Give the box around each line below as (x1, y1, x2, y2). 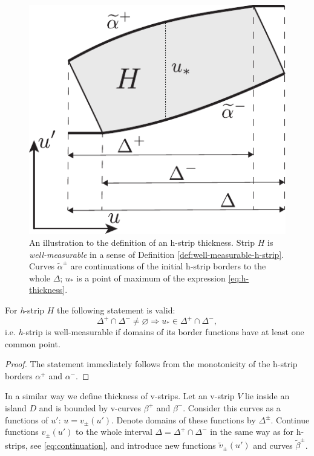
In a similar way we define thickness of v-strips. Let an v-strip (5, 390, 235, 402)
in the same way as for (210, 425, 294, 438)
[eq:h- (228, 271, 249, 284)
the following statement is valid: (57, 303, 175, 316)
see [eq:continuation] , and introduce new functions (30, 438, 216, 451)
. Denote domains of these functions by (111, 413, 256, 426)
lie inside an (245, 390, 290, 402)
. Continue (270, 413, 310, 426)
